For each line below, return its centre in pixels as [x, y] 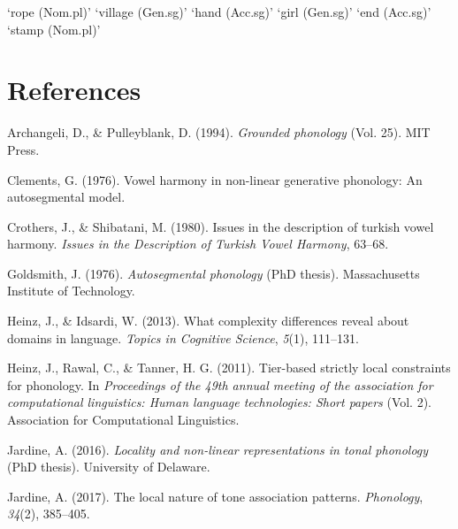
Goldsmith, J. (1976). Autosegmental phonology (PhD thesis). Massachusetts [214, 273]
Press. [23, 149]
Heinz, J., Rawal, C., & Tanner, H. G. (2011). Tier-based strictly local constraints [229, 368]
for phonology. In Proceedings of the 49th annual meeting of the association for [220, 384]
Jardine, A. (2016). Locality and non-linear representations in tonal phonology [218, 449]
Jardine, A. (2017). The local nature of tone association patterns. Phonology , [215, 496]
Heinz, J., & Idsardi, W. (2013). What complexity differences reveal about [208, 321]
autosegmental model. [66, 197]
